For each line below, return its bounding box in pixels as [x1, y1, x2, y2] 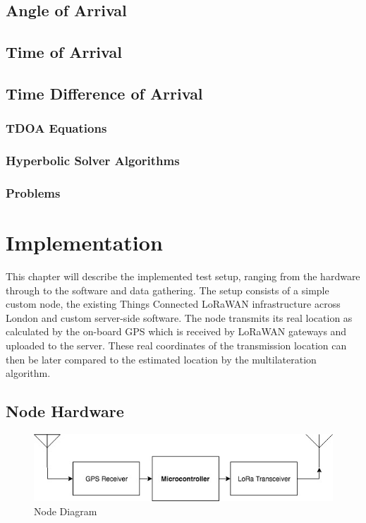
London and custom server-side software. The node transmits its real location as [6, 310, 353, 325]
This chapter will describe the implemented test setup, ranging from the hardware [6, 269, 360, 283]
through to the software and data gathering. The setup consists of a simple [6, 282, 329, 297]
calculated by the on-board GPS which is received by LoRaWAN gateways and [6, 324, 347, 339]
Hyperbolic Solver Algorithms [6, 152, 180, 169]
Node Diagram [34, 503, 97, 518]
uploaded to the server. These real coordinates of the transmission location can [6, 337, 347, 352]
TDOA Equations [6, 119, 107, 137]
